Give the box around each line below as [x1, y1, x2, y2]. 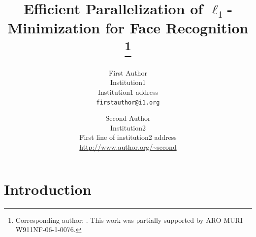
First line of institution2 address [79, 132, 177, 142]
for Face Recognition [105, 18, 249, 38]
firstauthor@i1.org [96, 99, 160, 106]
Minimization [7, 18, 100, 38]
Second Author [105, 113, 151, 123]
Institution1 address [97, 87, 158, 97]
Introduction [4, 179, 92, 199]
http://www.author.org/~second [79, 142, 177, 152]
